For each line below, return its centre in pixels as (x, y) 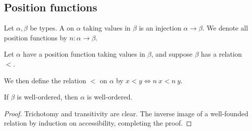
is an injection (160, 28)
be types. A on (52, 28)
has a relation (222, 54)
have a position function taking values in (84, 54)
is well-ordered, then (47, 97)
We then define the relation (45, 80)
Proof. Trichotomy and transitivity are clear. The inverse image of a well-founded (126, 113)
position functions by (36, 37)
